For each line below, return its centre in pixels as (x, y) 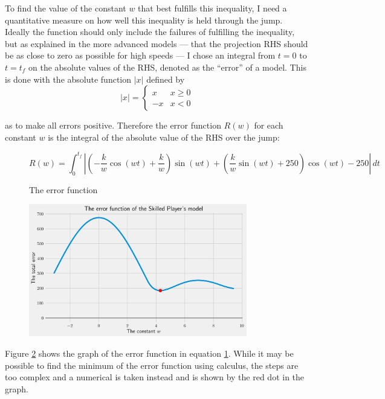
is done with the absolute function (68, 79)
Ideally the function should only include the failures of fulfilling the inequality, (150, 32)
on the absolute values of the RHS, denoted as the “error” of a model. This (167, 67)
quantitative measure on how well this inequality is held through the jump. (144, 20)
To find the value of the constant (66, 8)
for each (269, 125)
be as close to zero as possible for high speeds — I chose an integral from (140, 55)
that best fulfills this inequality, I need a (212, 8)
